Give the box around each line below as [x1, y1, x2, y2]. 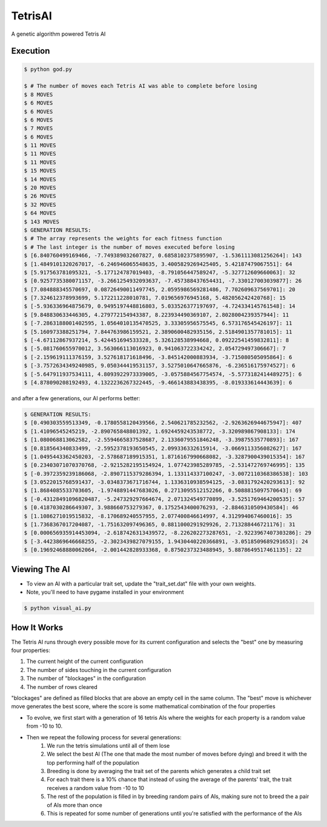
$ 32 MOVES [24, 201, 56, 208]
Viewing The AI [11, 564, 70, 575]
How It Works [11, 622, 64, 633]
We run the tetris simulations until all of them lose [47, 742, 170, 749]
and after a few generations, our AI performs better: [11, 394, 140, 402]
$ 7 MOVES [24, 125, 53, 132]
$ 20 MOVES [24, 185, 56, 191]
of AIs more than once [47, 801, 102, 808]
